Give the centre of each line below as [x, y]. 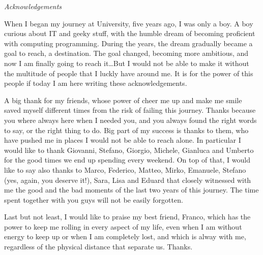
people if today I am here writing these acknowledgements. [96, 83]
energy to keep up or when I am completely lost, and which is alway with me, [125, 236]
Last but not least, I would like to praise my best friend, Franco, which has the [127, 217]
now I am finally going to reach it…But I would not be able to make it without [127, 63]
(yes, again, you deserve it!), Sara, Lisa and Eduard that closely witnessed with [128, 180]
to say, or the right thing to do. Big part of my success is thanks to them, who [126, 130]
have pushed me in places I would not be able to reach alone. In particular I [123, 140]
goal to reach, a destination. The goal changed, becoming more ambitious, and [126, 53]
